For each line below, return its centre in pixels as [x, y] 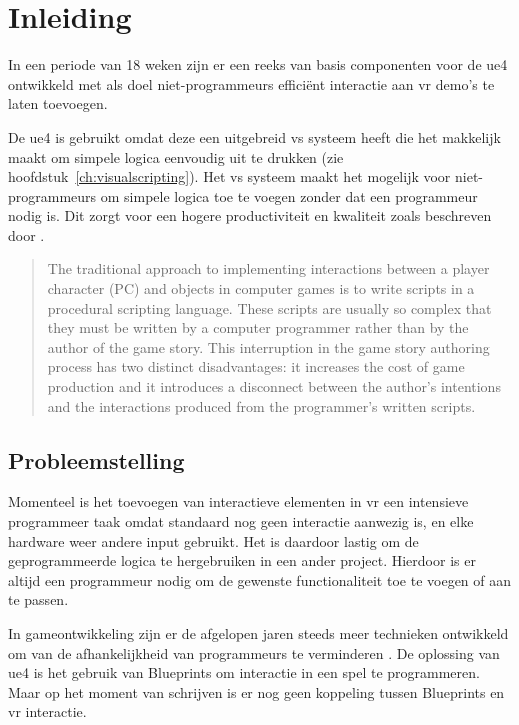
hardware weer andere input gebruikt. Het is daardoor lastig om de [213, 540]
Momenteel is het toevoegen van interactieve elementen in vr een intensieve [238, 501]
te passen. [38, 599]
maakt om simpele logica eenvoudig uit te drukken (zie [176, 156]
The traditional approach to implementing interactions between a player [268, 268]
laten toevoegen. [58, 103]
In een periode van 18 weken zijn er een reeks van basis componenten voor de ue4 [258, 64]
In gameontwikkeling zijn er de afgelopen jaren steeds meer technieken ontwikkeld [258, 632]
